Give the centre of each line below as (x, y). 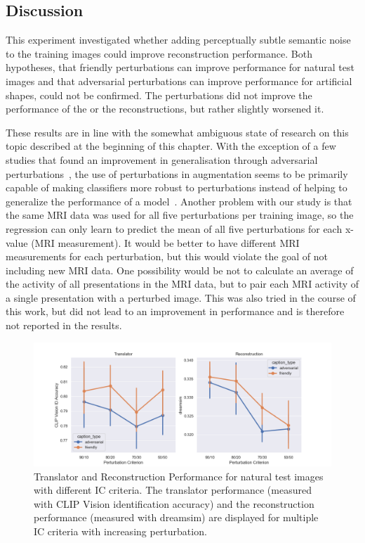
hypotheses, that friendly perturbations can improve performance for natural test (180, 67)
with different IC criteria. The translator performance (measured (173, 490)
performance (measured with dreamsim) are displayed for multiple (176, 517)
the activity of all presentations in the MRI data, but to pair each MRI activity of (182, 284)
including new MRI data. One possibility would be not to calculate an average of (180, 270)
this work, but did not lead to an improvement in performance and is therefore (175, 311)
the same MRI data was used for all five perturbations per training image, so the (180, 215)
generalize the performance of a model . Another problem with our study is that (179, 201)
